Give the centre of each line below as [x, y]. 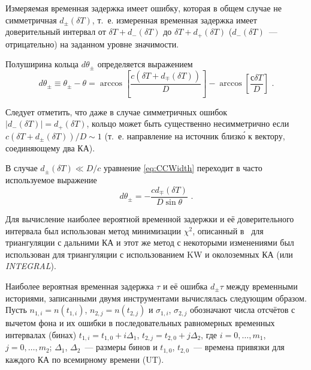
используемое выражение [51, 179]
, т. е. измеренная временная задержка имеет [174, 20]
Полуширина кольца [42, 64]
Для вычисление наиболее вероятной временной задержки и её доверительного [150, 219]
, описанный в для [228, 230]
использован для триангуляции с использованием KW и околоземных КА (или [149, 254]
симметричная [31, 20]
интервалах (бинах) [41, 334]
